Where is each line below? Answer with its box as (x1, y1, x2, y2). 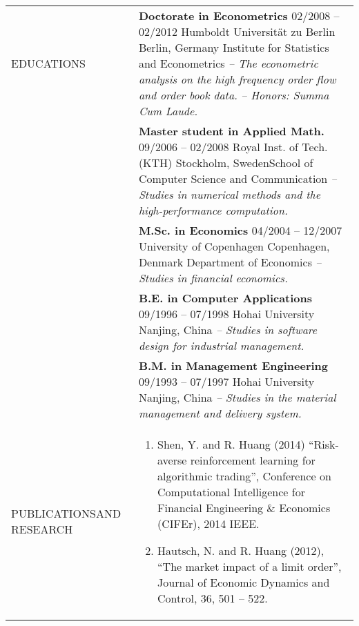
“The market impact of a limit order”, (157, 558, 342, 574)
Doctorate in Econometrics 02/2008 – (138, 8, 340, 23)
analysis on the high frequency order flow (138, 71, 336, 87)
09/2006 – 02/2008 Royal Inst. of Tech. (138, 139, 328, 155)
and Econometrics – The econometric (138, 55, 318, 71)
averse (157, 452, 187, 468)
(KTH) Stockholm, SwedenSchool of (138, 155, 313, 170)
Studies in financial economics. (138, 270, 288, 286)
